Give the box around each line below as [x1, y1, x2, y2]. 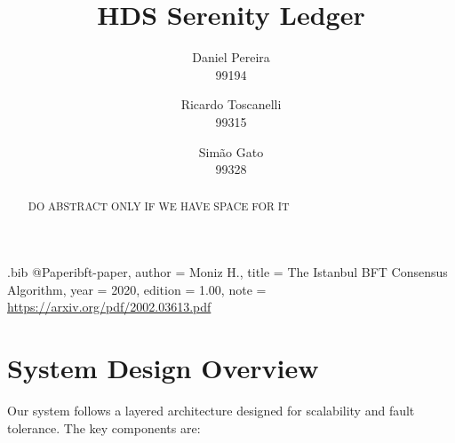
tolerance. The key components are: [7, 418, 201, 437]
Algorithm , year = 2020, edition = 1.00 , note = [7, 280, 267, 298]
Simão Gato [198, 142, 264, 161]
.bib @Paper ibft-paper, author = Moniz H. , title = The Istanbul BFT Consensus [7, 263, 448, 281]
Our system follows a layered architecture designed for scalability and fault [7, 401, 415, 420]
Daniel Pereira [192, 48, 270, 67]
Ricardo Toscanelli [180, 95, 282, 114]
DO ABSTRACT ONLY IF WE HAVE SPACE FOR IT [28, 199, 290, 214]
